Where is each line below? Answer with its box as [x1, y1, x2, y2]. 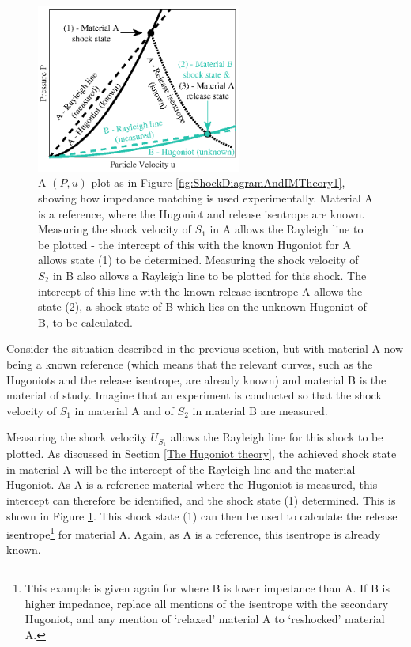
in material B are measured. [192, 402, 328, 418]
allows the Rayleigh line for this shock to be [170, 429, 383, 445]
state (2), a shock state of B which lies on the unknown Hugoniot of [38, 298, 367, 315]
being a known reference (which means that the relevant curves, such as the [6, 355, 373, 372]
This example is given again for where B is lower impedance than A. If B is [25, 579, 390, 596]
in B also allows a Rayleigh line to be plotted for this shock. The [52, 267, 367, 283]
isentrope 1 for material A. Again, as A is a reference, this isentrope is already [6, 524, 381, 542]
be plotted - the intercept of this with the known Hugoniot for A [38, 236, 352, 252]
